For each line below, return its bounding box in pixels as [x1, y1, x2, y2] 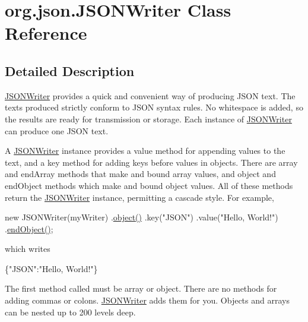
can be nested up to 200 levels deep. [5, 305, 136, 318]
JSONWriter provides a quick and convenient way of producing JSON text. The [5, 89, 296, 102]
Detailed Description [5, 61, 135, 80]
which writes [5, 242, 50, 255]
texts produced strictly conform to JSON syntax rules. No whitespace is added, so [5, 101, 303, 113]
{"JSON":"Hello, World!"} [5, 262, 98, 274]
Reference [5, 21, 87, 45]
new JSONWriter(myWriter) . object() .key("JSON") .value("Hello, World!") [5, 211, 278, 223]
